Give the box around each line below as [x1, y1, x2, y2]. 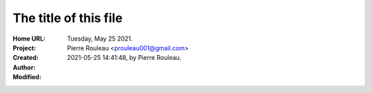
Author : [12, 63, 36, 72]
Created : [12, 54, 39, 62]
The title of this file [12, 10, 123, 25]
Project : [12, 43, 37, 52]
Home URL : [12, 34, 46, 43]
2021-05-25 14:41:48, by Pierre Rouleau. [67, 54, 182, 62]
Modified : [12, 73, 41, 81]
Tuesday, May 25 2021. [67, 34, 133, 43]
